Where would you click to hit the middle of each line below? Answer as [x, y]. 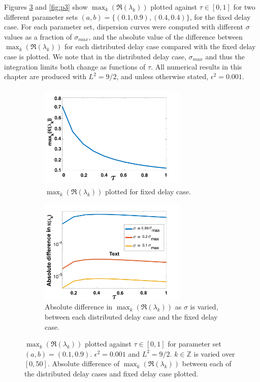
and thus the [225, 56]
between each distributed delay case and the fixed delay [131, 317]
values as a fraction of [38, 36]
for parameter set [194, 344]
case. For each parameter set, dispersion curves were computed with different [124, 27]
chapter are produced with [45, 76]
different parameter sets [41, 16]
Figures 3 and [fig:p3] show [46, 7]
